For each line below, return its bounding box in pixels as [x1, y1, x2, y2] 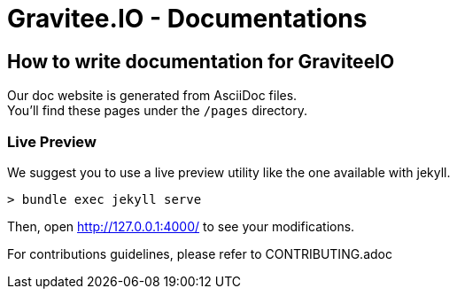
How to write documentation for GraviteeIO [7, 50, 395, 73]
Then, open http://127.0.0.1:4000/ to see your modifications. [7, 218, 355, 234]
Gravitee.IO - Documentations [7, 4, 368, 34]
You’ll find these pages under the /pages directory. [7, 103, 307, 119]
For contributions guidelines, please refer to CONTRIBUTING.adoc [7, 245, 392, 261]
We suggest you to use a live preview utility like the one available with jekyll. [7, 164, 451, 180]
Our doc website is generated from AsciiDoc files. [7, 88, 298, 104]
